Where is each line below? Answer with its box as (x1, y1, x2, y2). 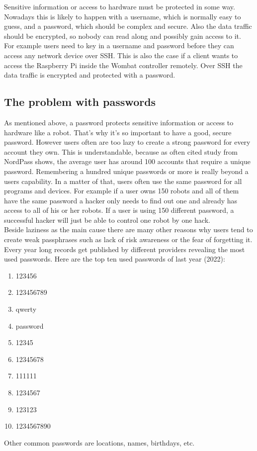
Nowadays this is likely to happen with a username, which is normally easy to (4, 11, 241, 21)
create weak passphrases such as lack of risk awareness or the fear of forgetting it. (4, 234, 253, 245)
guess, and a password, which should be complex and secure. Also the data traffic (4, 21, 252, 31)
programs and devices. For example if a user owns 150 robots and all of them (4, 185, 239, 196)
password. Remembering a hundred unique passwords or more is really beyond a (4, 166, 249, 176)
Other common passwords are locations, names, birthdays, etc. (4, 437, 195, 448)
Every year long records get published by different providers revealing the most (4, 244, 245, 254)
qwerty (15, 304, 37, 314)
